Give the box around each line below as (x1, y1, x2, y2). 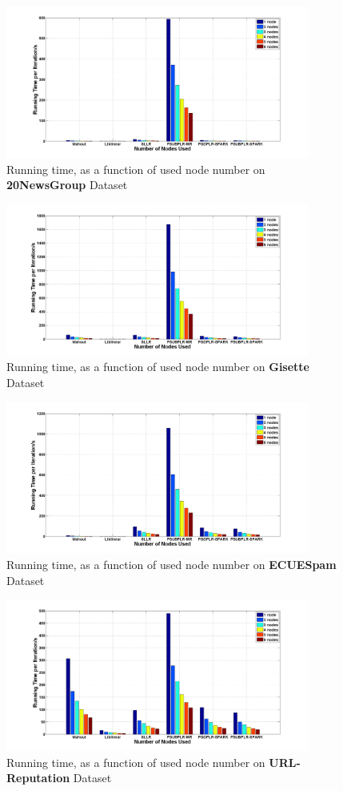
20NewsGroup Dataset (6, 176, 128, 193)
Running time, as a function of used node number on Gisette (6, 358, 309, 375)
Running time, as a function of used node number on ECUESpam (6, 556, 337, 573)
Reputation (6, 769, 70, 786)
